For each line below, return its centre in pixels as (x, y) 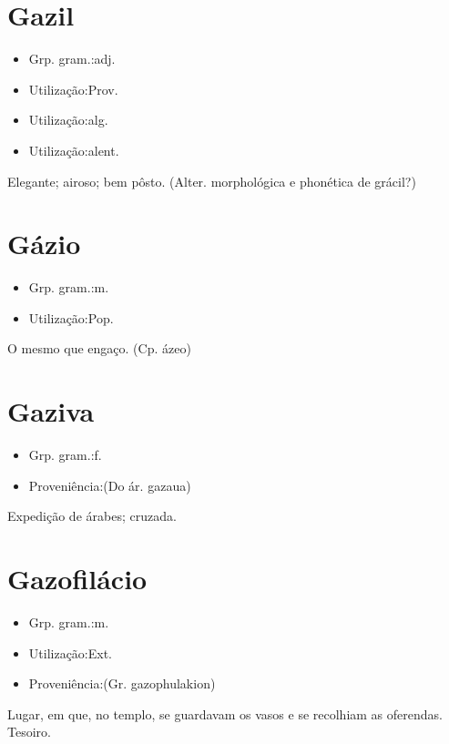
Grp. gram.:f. (65, 455)
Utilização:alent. (74, 150)
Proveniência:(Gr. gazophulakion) (122, 683)
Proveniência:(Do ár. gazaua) (110, 485)
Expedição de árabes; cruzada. (92, 516)
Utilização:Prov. (73, 89)
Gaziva (51, 411)
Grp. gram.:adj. (72, 59)
